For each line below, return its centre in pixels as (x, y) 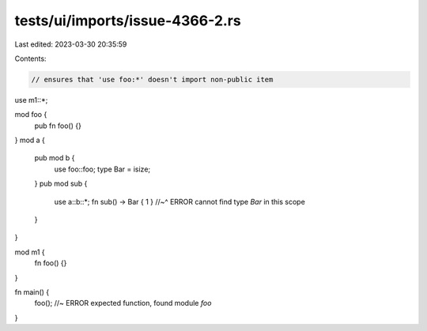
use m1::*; (31, 100)
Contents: (30, 58)
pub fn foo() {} (58, 126)
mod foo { (31, 115)
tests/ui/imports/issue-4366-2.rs (128, 21)
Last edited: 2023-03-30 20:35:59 (71, 44)
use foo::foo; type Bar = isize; (102, 169)
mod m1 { (30, 252)
